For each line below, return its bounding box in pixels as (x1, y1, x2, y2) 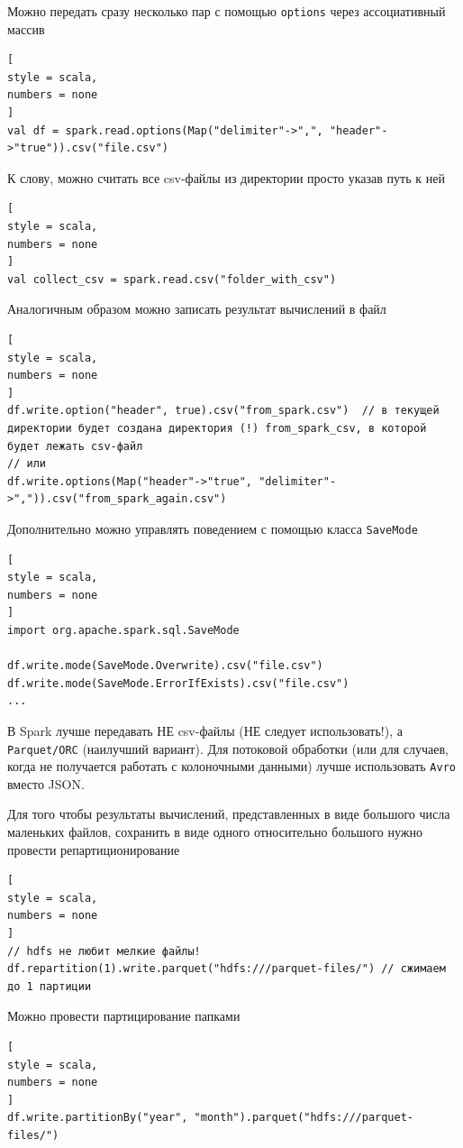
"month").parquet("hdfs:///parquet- (194, 1111, 414, 1125)
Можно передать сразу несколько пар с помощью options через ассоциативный (7, 2, 446, 20)
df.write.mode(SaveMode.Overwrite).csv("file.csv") (7, 659, 323, 673)
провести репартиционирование (7, 840, 180, 859)
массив (7, 19, 45, 38)
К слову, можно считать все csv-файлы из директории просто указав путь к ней (7, 168, 445, 187)
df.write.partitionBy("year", (7, 1111, 188, 1125)
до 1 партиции (7, 979, 92, 993)
